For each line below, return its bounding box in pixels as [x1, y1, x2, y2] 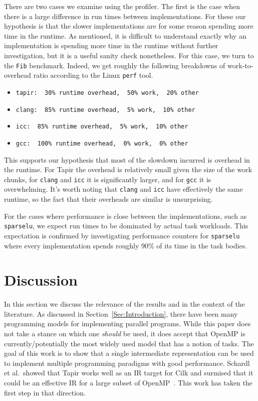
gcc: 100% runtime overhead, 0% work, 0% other [16, 140, 188, 147]
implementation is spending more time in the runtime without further [4, 40, 218, 51]
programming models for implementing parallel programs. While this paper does [4, 318, 251, 329]
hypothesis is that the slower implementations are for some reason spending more [4, 21, 253, 31]
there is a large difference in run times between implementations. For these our [4, 11, 246, 21]
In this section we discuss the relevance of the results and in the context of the [4, 299, 245, 309]
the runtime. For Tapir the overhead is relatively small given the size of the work [4, 164, 252, 175]
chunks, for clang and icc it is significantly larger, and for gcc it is [4, 174, 211, 184]
